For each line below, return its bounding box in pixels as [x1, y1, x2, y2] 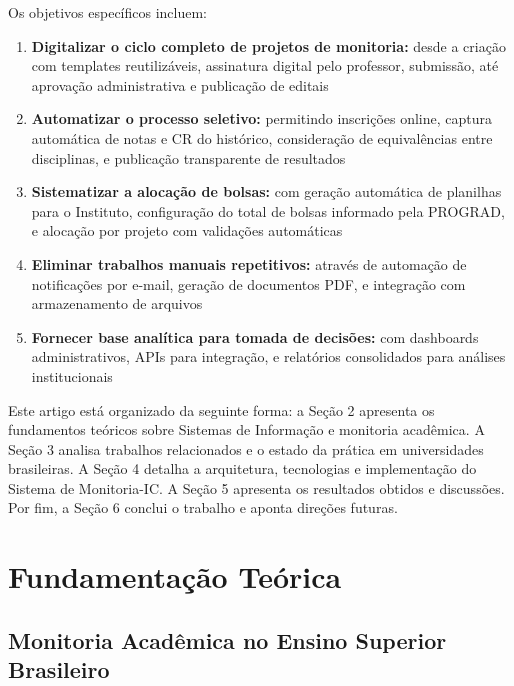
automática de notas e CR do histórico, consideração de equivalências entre [31, 127, 493, 148]
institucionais [31, 365, 113, 386]
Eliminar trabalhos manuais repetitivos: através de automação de [31, 253, 467, 274]
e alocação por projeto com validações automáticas [31, 220, 343, 241]
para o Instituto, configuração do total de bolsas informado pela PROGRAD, [31, 200, 505, 221]
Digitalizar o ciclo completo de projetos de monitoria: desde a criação [31, 35, 506, 56]
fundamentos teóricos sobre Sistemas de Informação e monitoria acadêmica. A [8, 419, 485, 440]
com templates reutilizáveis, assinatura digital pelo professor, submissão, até [31, 55, 499, 76]
